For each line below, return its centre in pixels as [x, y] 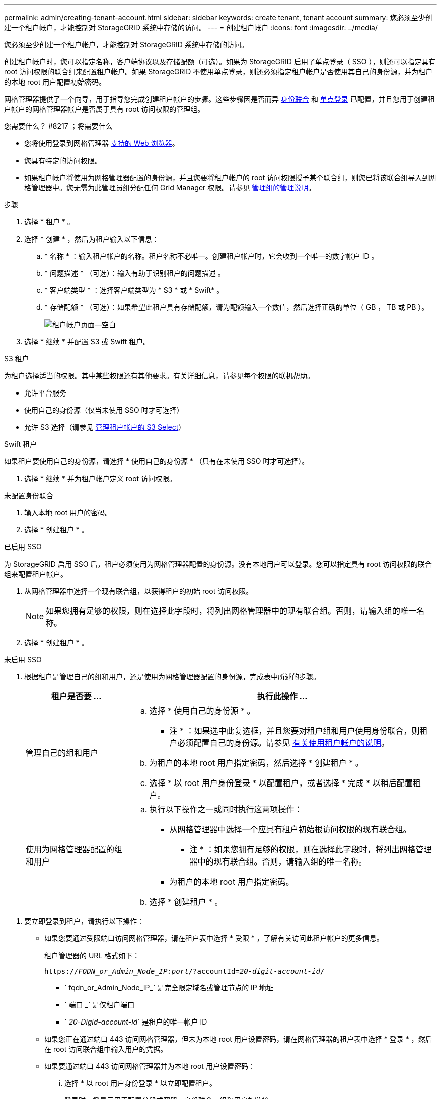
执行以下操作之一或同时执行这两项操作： [226, 809]
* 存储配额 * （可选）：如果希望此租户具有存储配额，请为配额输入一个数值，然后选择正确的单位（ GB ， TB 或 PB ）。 [237, 307]
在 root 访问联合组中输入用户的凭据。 [106, 1049]
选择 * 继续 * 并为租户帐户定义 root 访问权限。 [100, 478]
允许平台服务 [45, 393]
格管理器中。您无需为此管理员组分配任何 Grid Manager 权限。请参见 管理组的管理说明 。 [170, 187]
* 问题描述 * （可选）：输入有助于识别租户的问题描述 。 [135, 273]
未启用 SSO [23, 659]
